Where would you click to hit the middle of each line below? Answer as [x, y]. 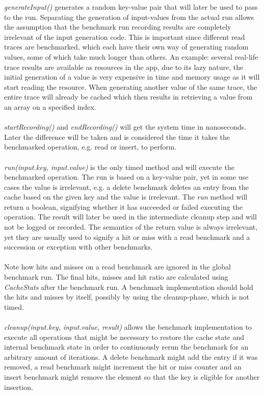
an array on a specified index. [50, 106]
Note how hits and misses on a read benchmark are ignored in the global [117, 267]
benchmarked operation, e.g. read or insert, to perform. [90, 147]
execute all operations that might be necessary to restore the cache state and [124, 337]
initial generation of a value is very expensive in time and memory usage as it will [132, 77]
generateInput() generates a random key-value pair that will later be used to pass [131, 7]
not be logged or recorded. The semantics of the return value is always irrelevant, [131, 227]
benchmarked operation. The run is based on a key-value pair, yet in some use [126, 177]
